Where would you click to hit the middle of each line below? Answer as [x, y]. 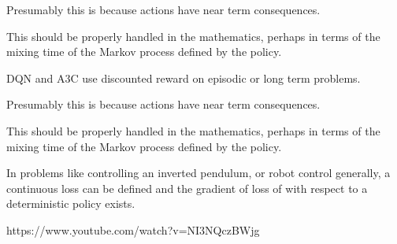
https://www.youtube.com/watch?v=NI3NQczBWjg [133, 229]
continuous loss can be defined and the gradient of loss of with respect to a [187, 188]
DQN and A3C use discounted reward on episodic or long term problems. [184, 78]
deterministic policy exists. [71, 203]
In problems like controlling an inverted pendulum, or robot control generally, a [198, 173]
